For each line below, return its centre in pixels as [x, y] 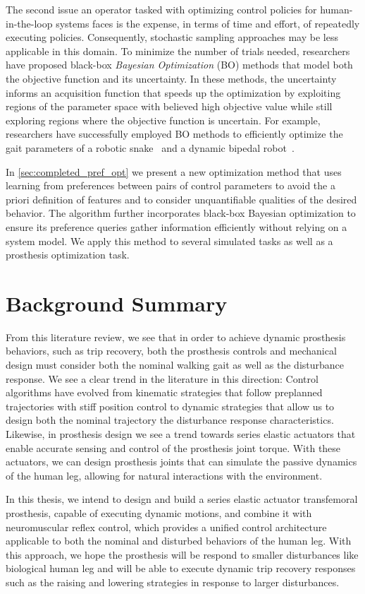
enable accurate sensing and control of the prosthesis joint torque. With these [173, 447]
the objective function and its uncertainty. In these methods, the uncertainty [171, 78]
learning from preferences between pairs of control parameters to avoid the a [171, 185]
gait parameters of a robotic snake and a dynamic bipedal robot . [150, 147]
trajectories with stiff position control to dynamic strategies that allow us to [170, 406]
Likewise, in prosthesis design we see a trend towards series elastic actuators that [181, 433]
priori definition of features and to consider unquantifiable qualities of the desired [181, 199]
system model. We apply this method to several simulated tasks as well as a [169, 240]
